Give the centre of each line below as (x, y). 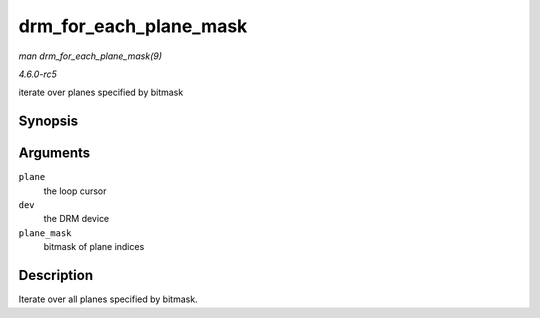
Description (56, 275)
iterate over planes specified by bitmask (101, 92)
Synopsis (48, 121)
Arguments (54, 153)
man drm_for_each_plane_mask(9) (90, 56)
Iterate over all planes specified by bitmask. (108, 299)
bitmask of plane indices (94, 247)
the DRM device (76, 219)
